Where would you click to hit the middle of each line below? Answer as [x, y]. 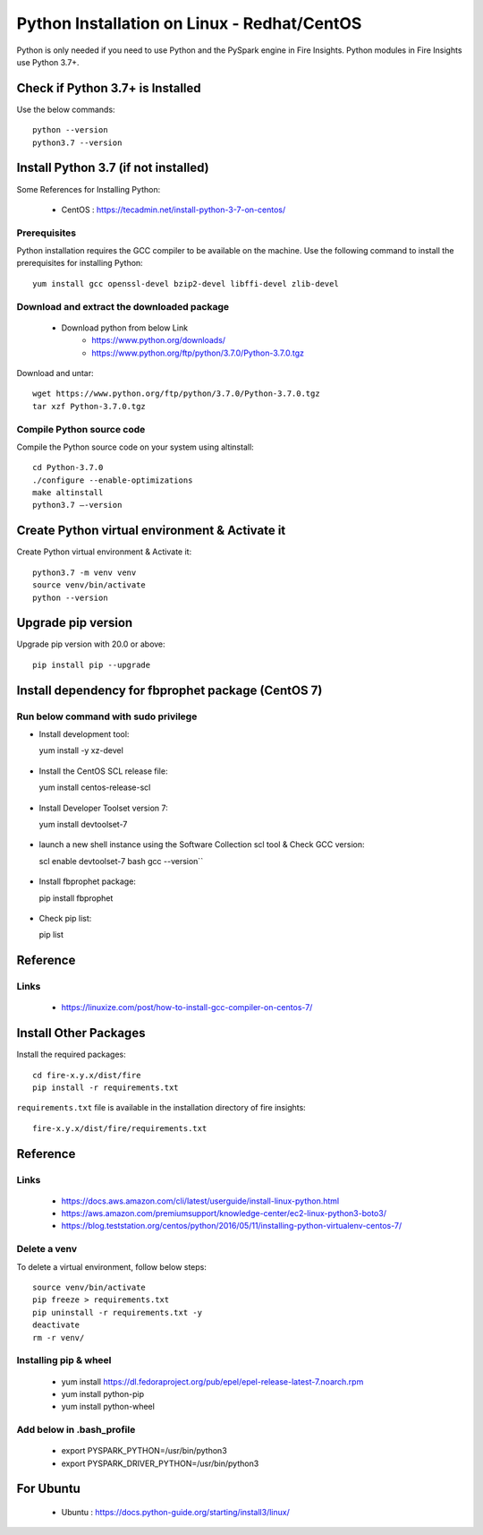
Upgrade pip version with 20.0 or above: [91, 644]
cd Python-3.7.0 [68, 467]
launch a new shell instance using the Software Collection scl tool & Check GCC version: [202, 845]
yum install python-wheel [108, 1407]
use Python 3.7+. [48, 62]
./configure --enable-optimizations [113, 480]
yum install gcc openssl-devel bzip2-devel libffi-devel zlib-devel [186, 283]
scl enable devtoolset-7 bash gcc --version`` [121, 861]
